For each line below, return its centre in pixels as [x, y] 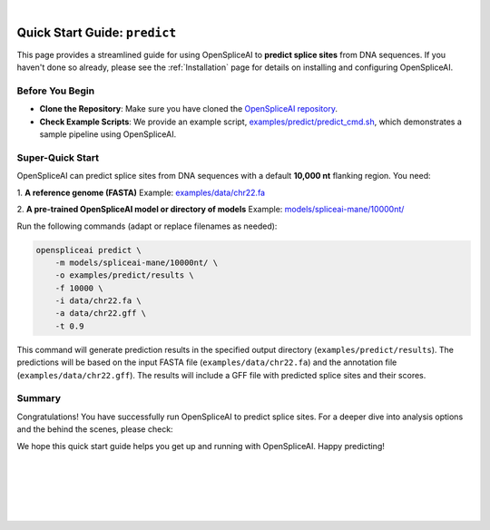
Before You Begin [56, 91]
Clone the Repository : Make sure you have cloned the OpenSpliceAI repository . [188, 109]
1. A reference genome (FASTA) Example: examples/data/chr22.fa [141, 192]
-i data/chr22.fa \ [98, 301]
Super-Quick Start [58, 157]
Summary [39, 398]
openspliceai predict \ [89, 250]
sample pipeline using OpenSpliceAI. [108, 134]
